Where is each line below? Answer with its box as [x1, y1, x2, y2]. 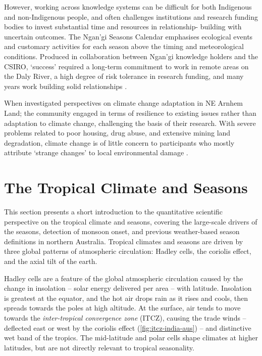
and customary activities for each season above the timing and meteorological [4, 41, 244, 52]
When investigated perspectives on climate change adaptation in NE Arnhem [4, 98, 243, 108]
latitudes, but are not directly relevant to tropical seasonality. [4, 342, 194, 352]
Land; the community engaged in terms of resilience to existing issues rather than [4, 107, 256, 118]
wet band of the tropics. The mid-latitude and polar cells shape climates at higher [4, 332, 258, 343]
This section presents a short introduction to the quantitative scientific [4, 206, 223, 217]
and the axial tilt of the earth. [4, 256, 97, 266]
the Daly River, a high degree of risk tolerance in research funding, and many [4, 71, 244, 81]
